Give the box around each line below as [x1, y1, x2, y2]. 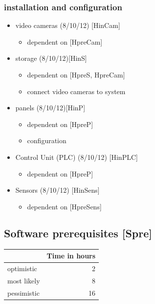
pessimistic [7, 287, 40, 298]
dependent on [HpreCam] [27, 36, 103, 47]
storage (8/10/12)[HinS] [15, 53, 87, 63]
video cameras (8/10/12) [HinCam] [15, 20, 120, 30]
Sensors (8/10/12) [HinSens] [15, 185, 100, 195]
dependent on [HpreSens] [27, 201, 102, 211]
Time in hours [46, 251, 96, 261]
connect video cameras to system [27, 86, 126, 96]
